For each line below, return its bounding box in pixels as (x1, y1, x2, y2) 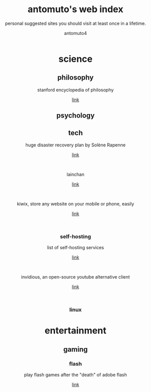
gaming (63, 345, 88, 354)
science (58, 53, 93, 64)
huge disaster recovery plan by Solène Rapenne (25, 142, 126, 148)
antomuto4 (64, 30, 87, 36)
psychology (56, 111, 95, 120)
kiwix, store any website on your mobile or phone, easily (17, 201, 134, 207)
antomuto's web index (27, 4, 124, 15)
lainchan (66, 171, 85, 177)
